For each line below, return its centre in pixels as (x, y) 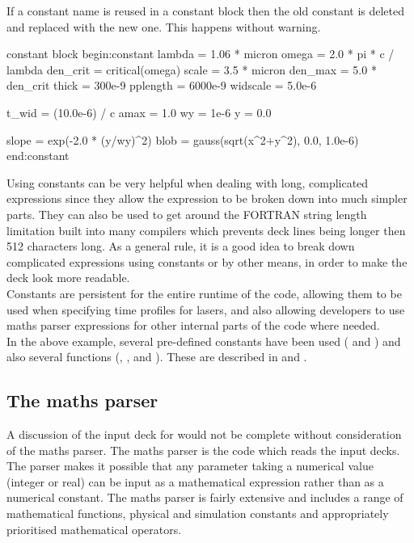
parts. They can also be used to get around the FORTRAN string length (187, 214)
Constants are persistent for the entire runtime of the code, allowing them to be (204, 293)
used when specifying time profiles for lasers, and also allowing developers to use (206, 309)
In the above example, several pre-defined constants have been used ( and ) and (204, 341)
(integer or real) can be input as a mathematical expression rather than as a (195, 481)
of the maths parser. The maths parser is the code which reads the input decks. (203, 450)
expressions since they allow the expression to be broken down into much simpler (207, 198)
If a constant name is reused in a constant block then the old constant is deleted (206, 11)
